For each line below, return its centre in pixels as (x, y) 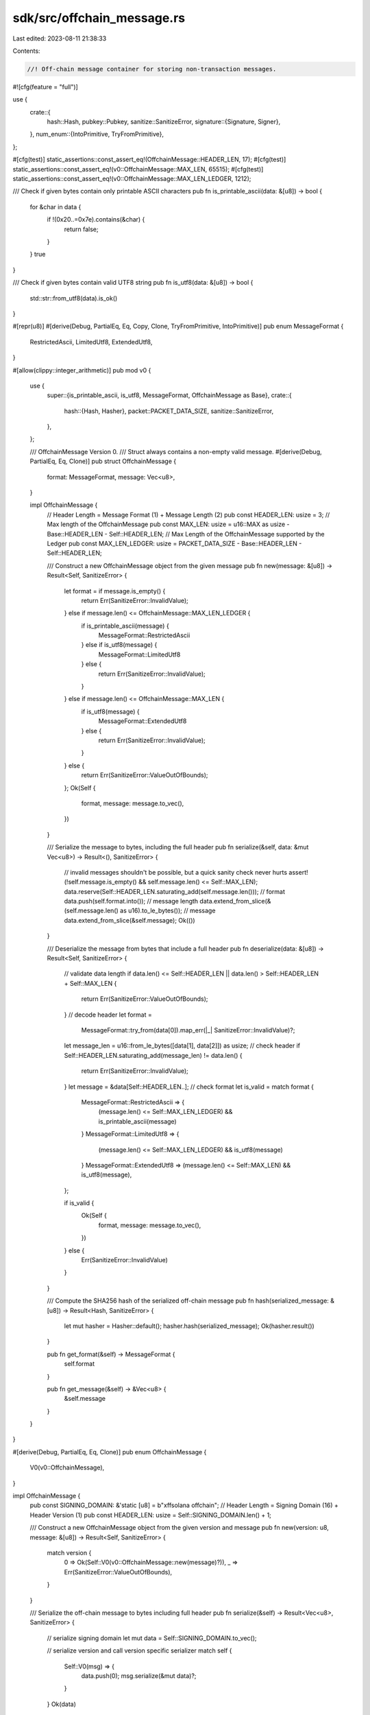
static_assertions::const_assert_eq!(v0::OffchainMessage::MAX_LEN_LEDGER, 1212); (132, 179)
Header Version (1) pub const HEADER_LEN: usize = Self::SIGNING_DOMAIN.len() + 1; (151, 1515)
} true (38, 255)
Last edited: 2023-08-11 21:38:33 (60, 38)
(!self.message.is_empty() (100, 882)
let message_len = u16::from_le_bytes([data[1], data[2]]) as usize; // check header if (182, 1045)
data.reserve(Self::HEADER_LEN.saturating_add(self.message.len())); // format (175, 891)
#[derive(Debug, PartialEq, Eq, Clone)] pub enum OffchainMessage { (110, 1452)
